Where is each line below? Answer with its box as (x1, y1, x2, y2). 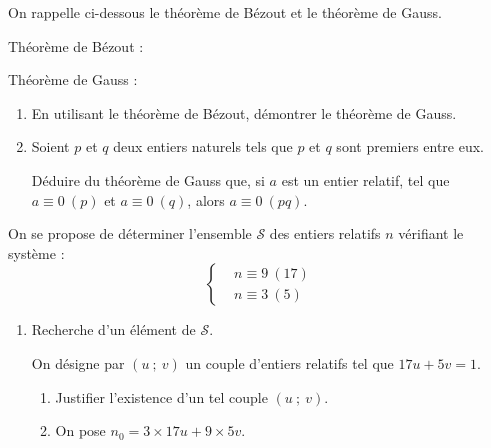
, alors (187, 189, 225, 210)
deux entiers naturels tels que (113, 136, 293, 157)
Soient (31, 136, 70, 157)
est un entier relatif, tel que (281, 169, 450, 190)
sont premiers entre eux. (336, 136, 485, 157)
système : (8, 242, 65, 263)
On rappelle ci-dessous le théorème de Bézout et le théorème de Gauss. (8, 2, 442, 22)
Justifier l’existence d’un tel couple (55, 386, 268, 407)
